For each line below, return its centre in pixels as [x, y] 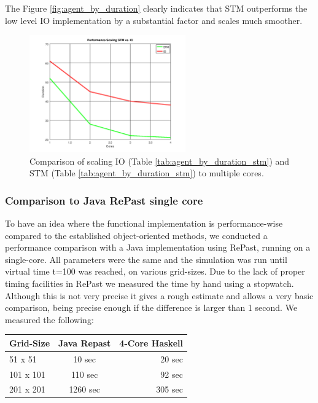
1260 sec [84, 389]
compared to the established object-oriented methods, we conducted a [136, 235]
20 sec [172, 358]
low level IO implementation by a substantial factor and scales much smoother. [154, 20]
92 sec [172, 374]
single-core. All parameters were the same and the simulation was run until [146, 259]
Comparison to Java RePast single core [104, 200]
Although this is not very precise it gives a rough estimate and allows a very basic [159, 295]
